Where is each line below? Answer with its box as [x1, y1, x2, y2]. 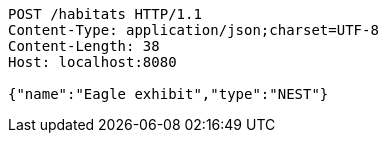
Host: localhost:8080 [8, 54, 177, 70]
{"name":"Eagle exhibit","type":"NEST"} [8, 86, 329, 102]
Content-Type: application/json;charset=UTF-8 [8, 22, 379, 38]
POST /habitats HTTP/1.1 [8, 6, 202, 22]
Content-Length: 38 [8, 38, 160, 54]
